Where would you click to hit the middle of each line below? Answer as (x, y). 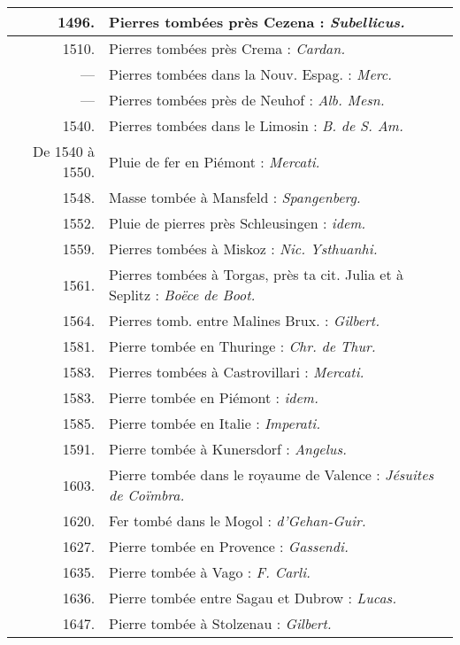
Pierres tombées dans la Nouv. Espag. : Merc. (250, 74)
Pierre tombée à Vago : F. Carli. (210, 572)
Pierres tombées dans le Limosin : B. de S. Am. (256, 125)
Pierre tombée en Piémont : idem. (214, 397)
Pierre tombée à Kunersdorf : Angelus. (228, 449)
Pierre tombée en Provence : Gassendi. (229, 546)
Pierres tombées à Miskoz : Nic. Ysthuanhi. (243, 249)
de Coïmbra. (147, 495)
